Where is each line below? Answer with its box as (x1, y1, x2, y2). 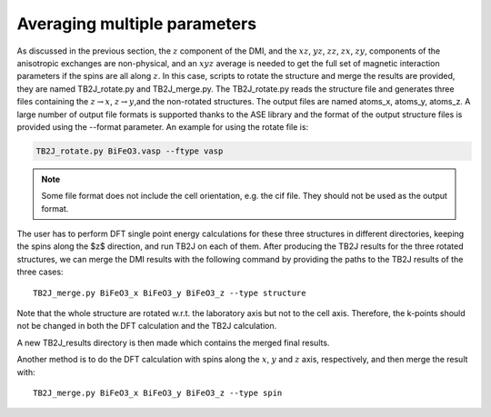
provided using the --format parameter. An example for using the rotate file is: (16, 121, 309, 132)
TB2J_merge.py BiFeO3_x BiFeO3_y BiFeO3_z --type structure (33, 287, 306, 298)
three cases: (16, 266, 64, 277)
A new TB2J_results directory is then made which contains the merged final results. (16, 337, 330, 348)
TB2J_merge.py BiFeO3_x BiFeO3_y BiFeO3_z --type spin (33, 387, 283, 398)
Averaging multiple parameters (16, 14, 257, 34)
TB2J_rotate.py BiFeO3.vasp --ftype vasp (35, 145, 224, 156)
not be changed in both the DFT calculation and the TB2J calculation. (16, 321, 277, 332)
